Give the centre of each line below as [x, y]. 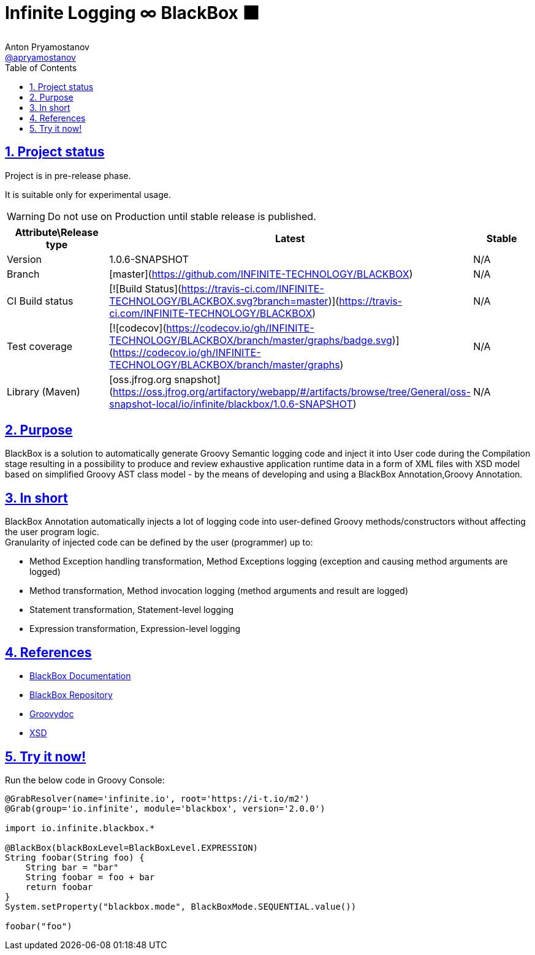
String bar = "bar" [72, 867]
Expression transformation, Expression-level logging [135, 629]
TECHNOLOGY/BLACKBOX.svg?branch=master [219, 301]
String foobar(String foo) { [75, 857]
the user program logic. [52, 532]
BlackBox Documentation [80, 676]
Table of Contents [41, 67]
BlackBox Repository [71, 695]
